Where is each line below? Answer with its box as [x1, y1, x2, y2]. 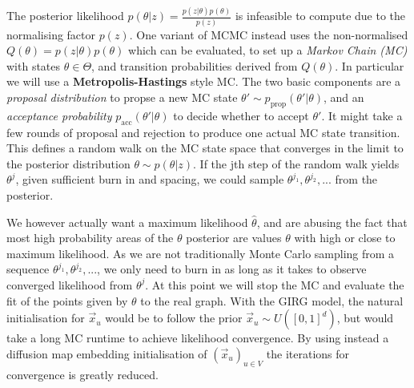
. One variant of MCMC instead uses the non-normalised [129, 26, 408, 42]
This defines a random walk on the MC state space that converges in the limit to [6, 139, 404, 156]
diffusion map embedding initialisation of [6, 345, 207, 362]
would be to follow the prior [105, 309, 243, 326]
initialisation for [6, 309, 85, 326]
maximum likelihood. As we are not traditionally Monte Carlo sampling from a [6, 245, 395, 261]
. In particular [335, 57, 404, 74]
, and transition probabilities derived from [91, 57, 298, 74]
